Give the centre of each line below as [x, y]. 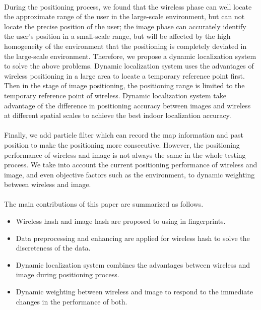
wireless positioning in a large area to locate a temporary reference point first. [124, 75]
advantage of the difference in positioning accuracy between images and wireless [127, 105]
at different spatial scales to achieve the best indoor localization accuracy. [118, 115]
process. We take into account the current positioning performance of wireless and [131, 165]
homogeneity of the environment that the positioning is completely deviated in [125, 46]
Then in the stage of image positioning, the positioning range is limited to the [124, 85]
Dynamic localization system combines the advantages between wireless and [133, 264]
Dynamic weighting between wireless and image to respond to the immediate [135, 292]
